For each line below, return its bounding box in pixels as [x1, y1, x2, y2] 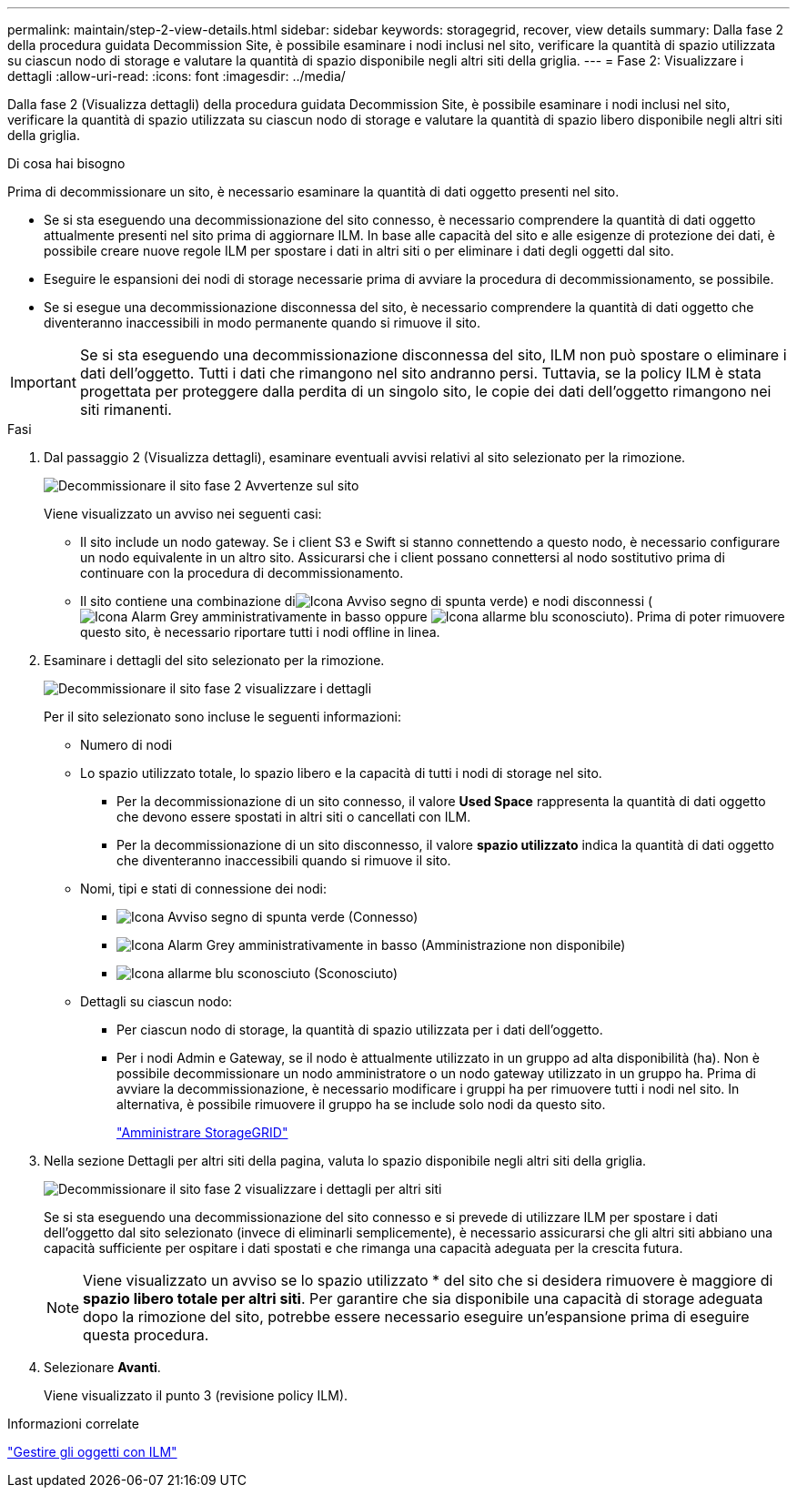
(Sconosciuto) [314, 965, 398, 981]
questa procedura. [83, 1326, 209, 1344]
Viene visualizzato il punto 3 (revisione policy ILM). [44, 1388, 348, 1403]
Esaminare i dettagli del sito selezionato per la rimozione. [44, 652, 385, 668]
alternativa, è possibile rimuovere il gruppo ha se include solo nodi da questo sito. [116, 1096, 606, 1112]
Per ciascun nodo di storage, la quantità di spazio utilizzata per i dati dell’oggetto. [116, 1022, 603, 1037]
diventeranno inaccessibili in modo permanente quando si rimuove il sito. [44, 315, 481, 330]
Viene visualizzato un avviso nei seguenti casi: [44, 506, 322, 521]
